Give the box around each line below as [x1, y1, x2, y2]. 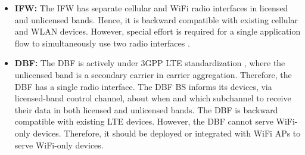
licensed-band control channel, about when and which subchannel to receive [14, 92, 291, 104]
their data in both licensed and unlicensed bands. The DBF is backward [14, 103, 278, 116]
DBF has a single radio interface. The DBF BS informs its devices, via [14, 80, 272, 92]
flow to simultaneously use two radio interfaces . [14, 36, 190, 49]
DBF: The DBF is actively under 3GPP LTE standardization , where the [14, 57, 285, 69]
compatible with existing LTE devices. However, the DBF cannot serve [14, 115, 273, 128]
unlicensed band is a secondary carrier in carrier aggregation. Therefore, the [14, 68, 292, 80]
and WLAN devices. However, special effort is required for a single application [14, 25, 301, 38]
